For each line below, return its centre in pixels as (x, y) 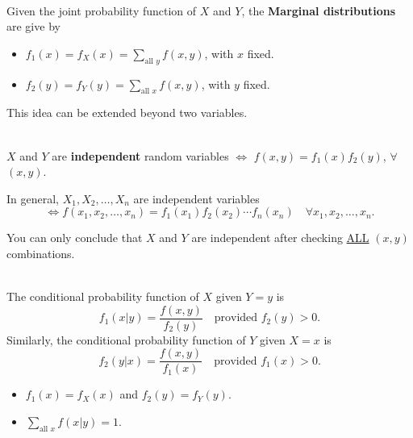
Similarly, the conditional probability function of (126, 339)
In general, (33, 198)
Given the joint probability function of (102, 10)
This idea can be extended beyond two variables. (127, 113)
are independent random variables (140, 155)
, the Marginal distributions (319, 10)
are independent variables (196, 198)
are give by (33, 26)
